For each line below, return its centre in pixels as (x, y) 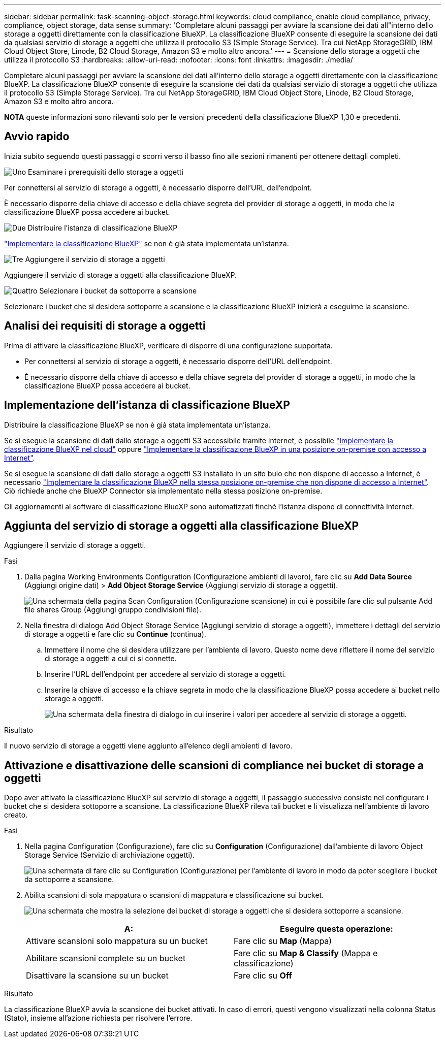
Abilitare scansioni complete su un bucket (106, 958)
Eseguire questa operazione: (337, 929)
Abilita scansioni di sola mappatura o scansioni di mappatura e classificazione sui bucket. (174, 895)
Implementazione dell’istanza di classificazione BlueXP (147, 405)
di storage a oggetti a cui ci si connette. (111, 659)
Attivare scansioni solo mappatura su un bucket (117, 941)
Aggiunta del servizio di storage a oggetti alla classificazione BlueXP (182, 526)
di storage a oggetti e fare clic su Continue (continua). (115, 634)
